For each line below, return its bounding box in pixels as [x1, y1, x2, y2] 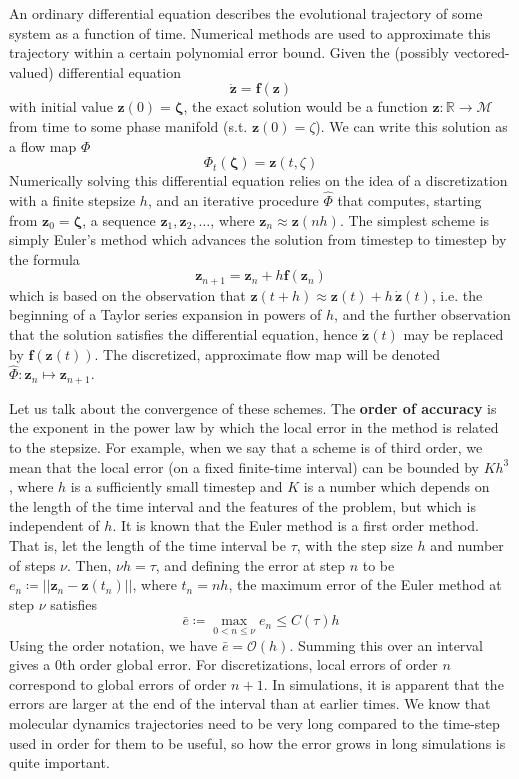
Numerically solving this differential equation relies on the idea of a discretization [9, 170, 508, 191]
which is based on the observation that [9, 284, 246, 305]
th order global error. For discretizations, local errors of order [61, 654, 438, 675]
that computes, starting [337, 189, 482, 210]
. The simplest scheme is [339, 209, 490, 230]
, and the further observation [334, 304, 511, 325]
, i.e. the [431, 284, 483, 305]
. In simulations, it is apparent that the [263, 673, 504, 694]
